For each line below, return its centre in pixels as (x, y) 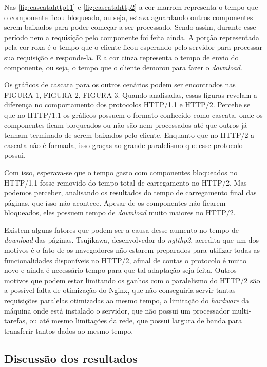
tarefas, (16, 320)
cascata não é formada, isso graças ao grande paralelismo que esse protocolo (123, 145)
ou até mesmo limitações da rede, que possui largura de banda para (136, 320)
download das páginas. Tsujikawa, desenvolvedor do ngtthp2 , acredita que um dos (132, 240)
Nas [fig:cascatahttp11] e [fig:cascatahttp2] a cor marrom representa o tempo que (131, 7)
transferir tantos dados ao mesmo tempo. (69, 330)
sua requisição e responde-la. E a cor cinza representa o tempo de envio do (121, 57)
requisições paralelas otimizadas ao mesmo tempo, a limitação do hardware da (127, 300)
